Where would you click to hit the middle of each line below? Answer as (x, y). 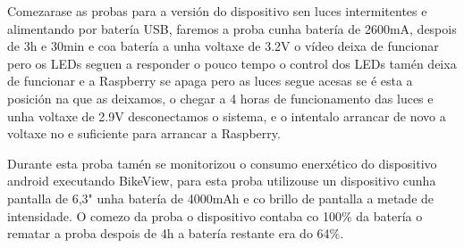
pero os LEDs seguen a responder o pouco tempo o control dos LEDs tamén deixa (232, 63)
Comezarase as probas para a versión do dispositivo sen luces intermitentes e (217, 11)
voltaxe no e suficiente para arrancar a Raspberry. (144, 133)
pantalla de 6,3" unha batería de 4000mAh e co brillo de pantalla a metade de (221, 198)
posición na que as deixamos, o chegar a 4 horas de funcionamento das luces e (220, 98)
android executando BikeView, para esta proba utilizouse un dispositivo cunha (222, 181)
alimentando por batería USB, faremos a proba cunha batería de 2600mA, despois (232, 28)
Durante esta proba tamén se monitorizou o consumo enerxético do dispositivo (222, 163)
